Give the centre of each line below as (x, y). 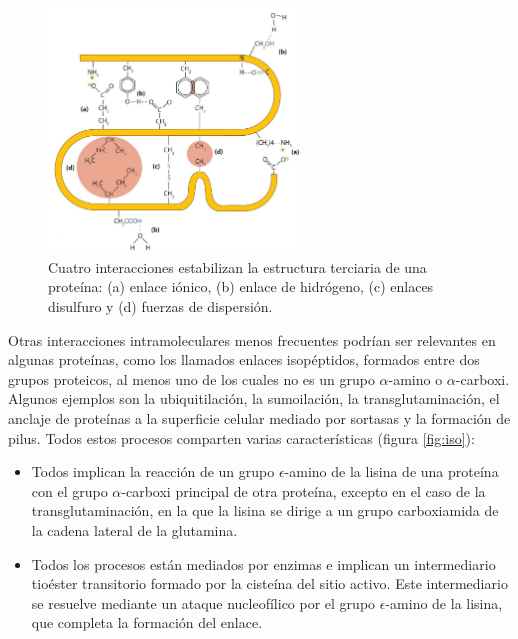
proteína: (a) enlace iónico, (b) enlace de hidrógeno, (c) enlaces (241, 286)
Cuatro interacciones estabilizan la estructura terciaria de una (237, 266)
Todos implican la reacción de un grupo (153, 471)
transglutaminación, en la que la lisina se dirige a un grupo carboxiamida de (265, 510)
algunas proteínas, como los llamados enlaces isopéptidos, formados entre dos (244, 359)
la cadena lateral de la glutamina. (134, 529)
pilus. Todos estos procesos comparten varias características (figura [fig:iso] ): (241, 437)
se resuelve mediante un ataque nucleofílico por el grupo (203, 602)
